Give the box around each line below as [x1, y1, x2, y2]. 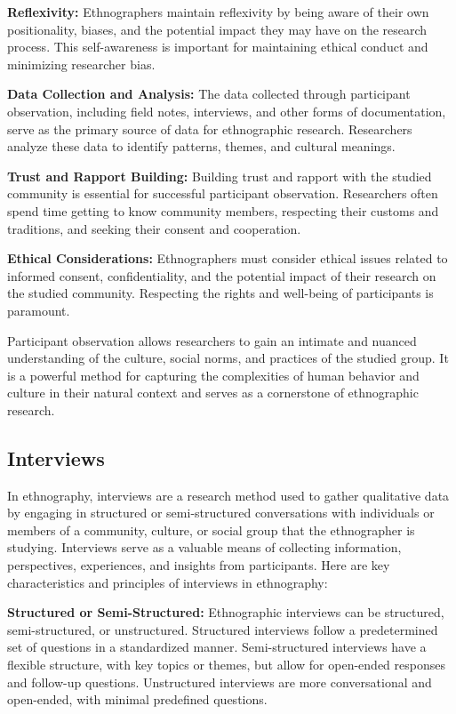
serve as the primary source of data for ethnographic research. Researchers [7, 119, 412, 138]
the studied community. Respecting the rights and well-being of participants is [7, 284, 434, 302]
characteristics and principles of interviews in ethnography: [7, 573, 328, 591]
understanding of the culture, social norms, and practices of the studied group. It [7, 349, 449, 367]
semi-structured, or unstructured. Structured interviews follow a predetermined [7, 620, 438, 638]
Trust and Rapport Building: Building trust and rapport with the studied [7, 166, 432, 185]
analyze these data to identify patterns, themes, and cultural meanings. [7, 137, 396, 156]
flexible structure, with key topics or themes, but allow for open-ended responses [7, 655, 445, 674]
